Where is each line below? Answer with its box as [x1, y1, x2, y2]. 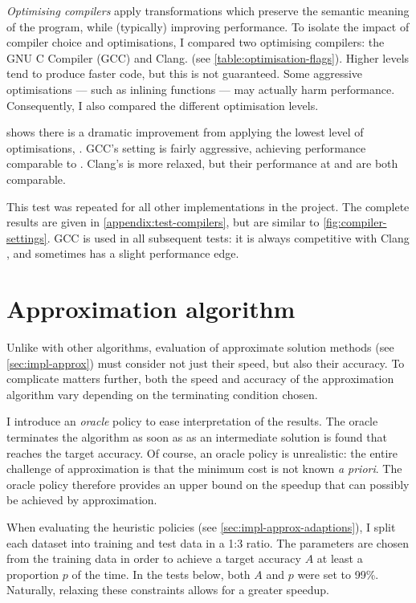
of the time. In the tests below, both [71, 565, 251, 582]
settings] [6, 229, 47, 246]
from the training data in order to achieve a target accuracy [6, 550, 301, 567]
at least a [316, 550, 363, 567]
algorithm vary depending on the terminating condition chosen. [6, 385, 318, 402]
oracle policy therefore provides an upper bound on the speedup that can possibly [6, 475, 410, 492]
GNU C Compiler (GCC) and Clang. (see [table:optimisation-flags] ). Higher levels [6, 49, 410, 66]
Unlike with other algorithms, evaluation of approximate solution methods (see [6, 339, 394, 356]
